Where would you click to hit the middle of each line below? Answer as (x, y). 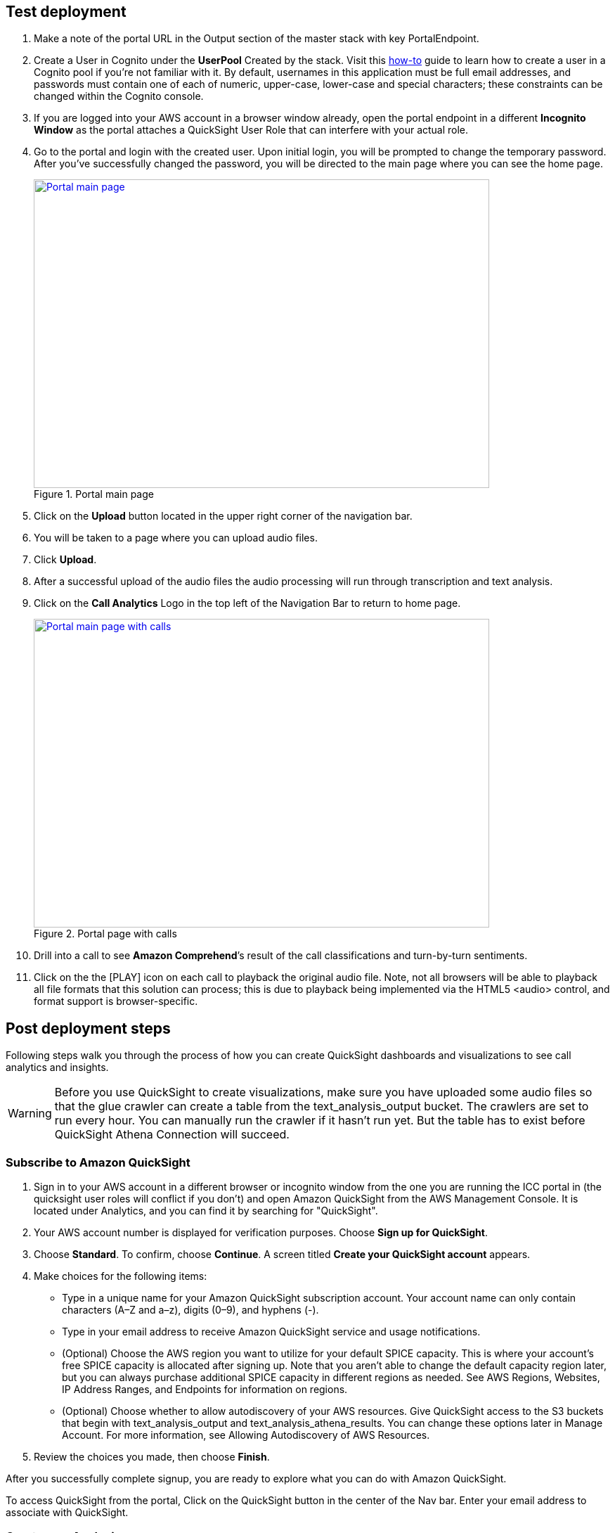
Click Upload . (65, 560)
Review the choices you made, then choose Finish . (152, 1457)
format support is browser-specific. (116, 1001)
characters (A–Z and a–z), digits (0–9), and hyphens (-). (190, 1310)
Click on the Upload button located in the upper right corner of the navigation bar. (223, 516)
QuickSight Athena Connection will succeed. (172, 1135)
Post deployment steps (88, 1028)
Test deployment (66, 12)
